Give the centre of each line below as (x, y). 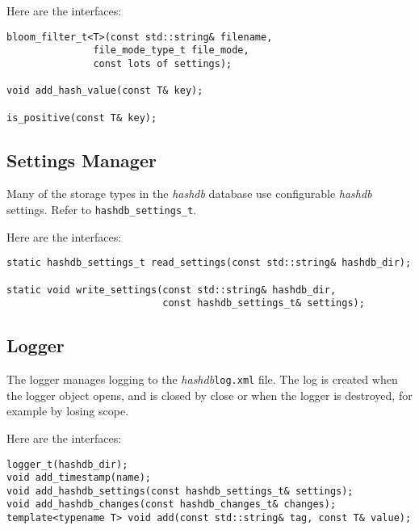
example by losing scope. (68, 411)
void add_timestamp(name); (79, 478)
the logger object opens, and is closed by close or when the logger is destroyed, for (209, 395)
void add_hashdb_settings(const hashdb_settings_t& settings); (180, 491)
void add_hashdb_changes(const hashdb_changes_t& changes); (172, 505)
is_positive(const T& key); (82, 118)
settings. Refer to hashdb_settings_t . (102, 209)
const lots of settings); (163, 63)
